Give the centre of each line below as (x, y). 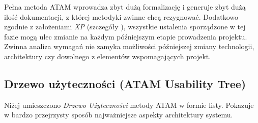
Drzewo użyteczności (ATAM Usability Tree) (125, 83)
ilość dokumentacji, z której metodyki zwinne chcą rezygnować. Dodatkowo (121, 16)
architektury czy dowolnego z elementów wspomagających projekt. (108, 56)
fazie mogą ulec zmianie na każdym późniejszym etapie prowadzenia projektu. (126, 36)
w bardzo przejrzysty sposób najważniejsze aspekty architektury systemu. (119, 115)
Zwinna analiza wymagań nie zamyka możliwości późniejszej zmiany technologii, (129, 46)
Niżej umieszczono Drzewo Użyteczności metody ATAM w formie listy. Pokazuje (129, 105)
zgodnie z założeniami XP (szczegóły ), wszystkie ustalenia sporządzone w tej (125, 27)
